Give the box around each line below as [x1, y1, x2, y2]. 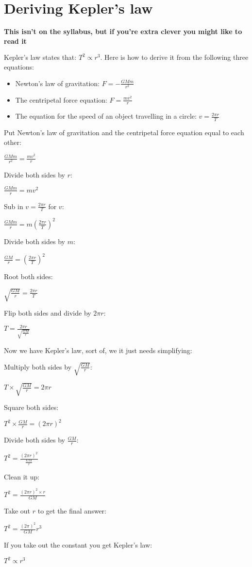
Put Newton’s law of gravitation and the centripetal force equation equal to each [4, 127, 244, 138]
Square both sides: [4, 402, 59, 412]
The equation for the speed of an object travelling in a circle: [15, 111, 197, 121]
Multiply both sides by [4, 361, 72, 372]
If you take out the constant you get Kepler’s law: [4, 540, 152, 550]
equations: [4, 61, 34, 71]
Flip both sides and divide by [4, 308, 91, 318]
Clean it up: [4, 471, 40, 481]
